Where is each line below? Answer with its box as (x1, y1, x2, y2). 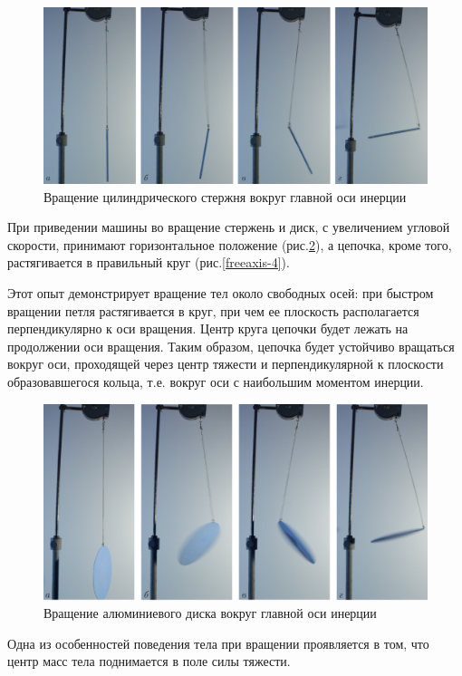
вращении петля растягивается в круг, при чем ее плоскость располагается (7, 301, 419, 320)
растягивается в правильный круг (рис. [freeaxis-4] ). (7, 253, 290, 272)
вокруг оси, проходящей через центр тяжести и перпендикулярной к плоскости (7, 354, 444, 373)
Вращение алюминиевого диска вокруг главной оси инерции (43, 604, 377, 623)
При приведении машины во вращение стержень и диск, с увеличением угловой (7, 217, 450, 237)
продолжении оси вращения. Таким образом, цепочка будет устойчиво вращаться (7, 336, 455, 355)
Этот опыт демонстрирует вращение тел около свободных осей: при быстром (7, 283, 434, 302)
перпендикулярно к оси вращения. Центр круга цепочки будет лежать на (7, 319, 409, 338)
